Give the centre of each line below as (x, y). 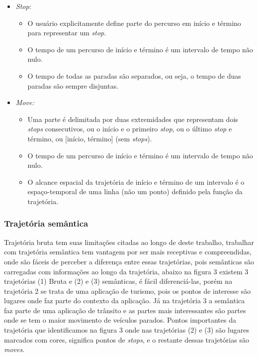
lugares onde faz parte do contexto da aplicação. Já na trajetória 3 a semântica (125, 300)
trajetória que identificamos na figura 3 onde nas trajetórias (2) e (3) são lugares (127, 330)
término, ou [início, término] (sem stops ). (90, 138)
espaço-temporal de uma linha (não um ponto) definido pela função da (135, 191)
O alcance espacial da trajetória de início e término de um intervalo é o (136, 181)
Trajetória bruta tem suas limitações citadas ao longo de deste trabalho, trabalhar (129, 242)
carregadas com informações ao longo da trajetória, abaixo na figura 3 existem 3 (126, 271)
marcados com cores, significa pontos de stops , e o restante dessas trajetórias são (127, 339)
